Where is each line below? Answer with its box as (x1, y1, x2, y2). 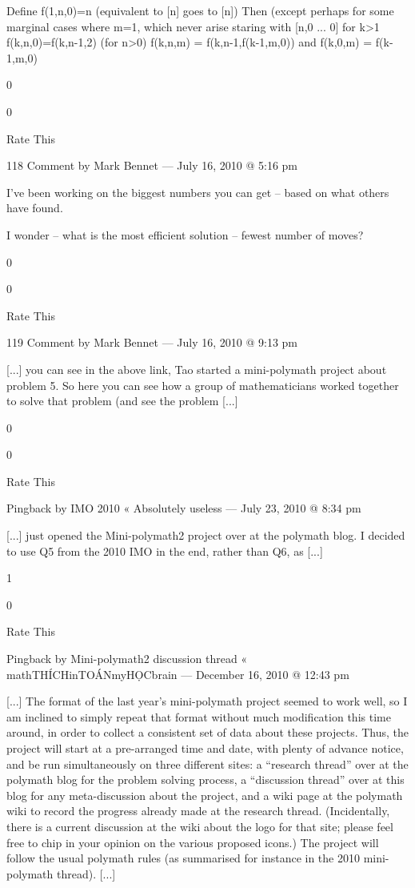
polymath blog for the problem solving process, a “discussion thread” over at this (6, 771, 405, 788)
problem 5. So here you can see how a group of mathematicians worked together (6, 376, 399, 393)
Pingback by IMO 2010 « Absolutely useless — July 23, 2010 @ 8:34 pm (6, 500, 361, 516)
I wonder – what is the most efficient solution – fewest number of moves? (6, 226, 364, 243)
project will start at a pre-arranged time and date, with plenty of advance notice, (6, 740, 404, 756)
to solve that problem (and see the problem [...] (6, 392, 238, 409)
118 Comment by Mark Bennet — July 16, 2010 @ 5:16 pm (6, 157, 298, 174)
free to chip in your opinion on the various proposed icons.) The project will (6, 834, 379, 850)
